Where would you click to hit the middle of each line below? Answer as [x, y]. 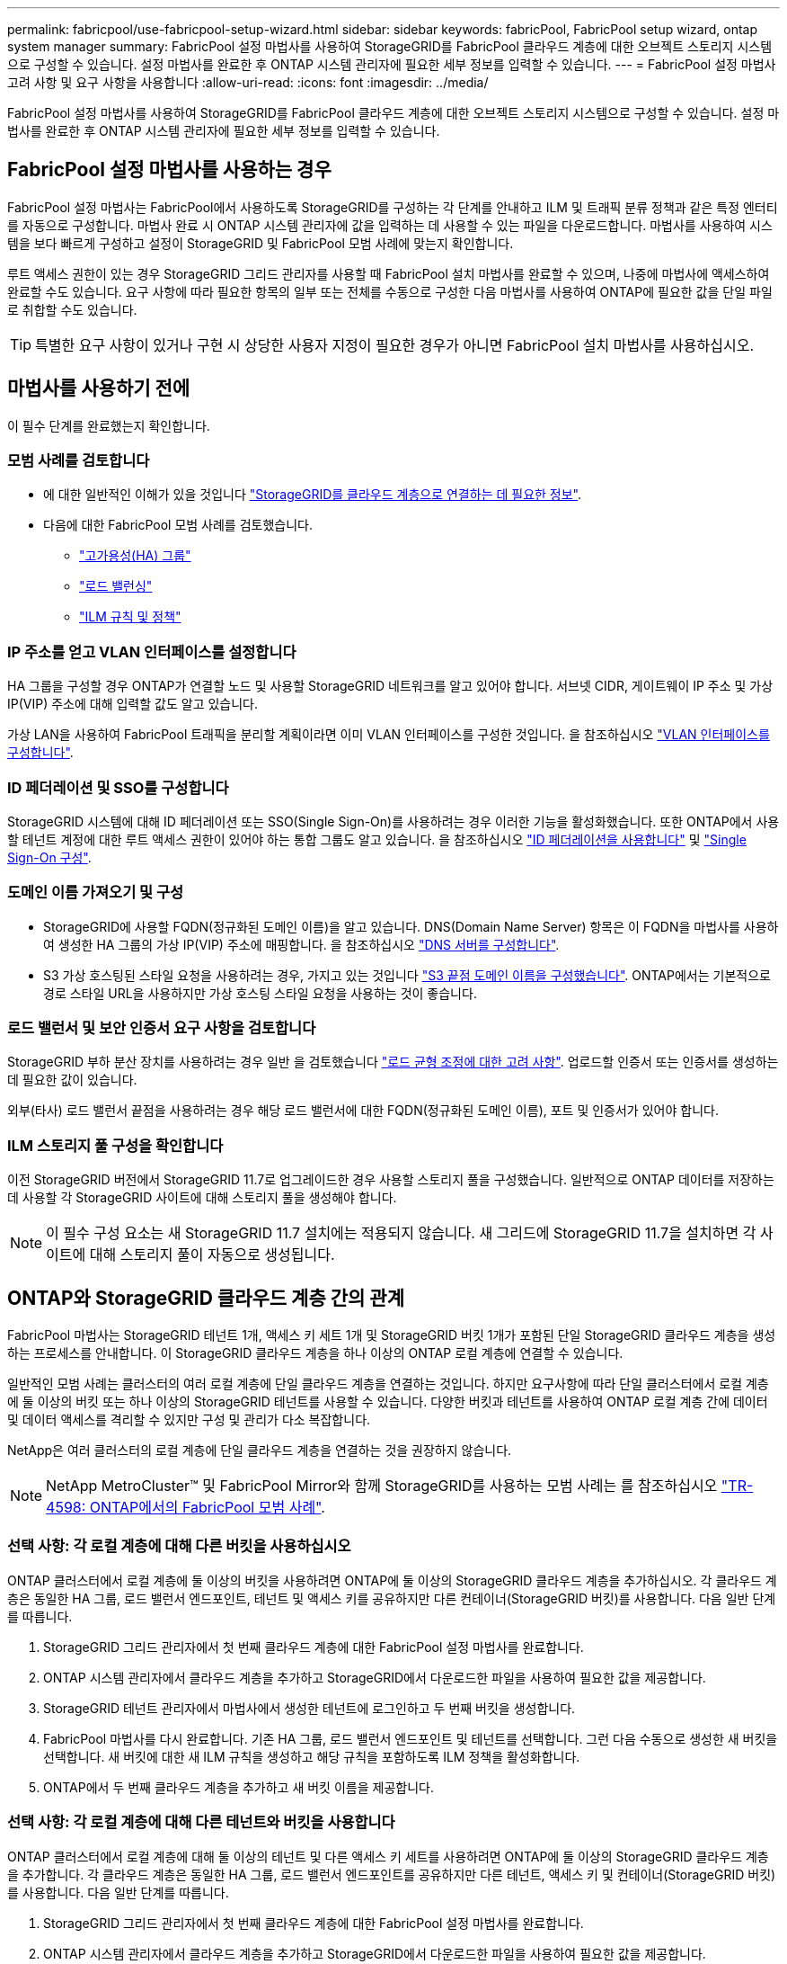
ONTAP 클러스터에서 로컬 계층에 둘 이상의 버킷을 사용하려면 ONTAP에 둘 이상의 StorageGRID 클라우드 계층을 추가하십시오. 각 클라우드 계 [392, 1580]
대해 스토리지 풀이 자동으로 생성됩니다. [212, 1255]
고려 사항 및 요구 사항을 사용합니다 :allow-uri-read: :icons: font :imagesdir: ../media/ [248, 82]
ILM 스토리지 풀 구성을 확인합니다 [115, 1145]
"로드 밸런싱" [116, 586]
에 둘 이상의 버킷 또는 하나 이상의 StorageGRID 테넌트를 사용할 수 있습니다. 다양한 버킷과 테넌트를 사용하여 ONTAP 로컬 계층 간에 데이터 [388, 1402]
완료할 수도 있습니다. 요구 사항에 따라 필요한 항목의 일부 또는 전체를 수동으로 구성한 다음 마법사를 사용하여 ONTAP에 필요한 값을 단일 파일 [390, 291]
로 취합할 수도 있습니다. [72, 309]
